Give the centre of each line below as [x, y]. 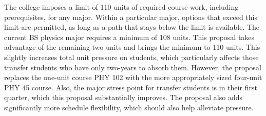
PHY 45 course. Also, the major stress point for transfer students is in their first [131, 87]
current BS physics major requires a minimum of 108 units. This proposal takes [129, 37]
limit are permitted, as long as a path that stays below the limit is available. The [132, 27]
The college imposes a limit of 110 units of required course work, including [121, 7]
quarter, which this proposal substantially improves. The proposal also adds [123, 97]
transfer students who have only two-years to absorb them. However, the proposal [133, 67]
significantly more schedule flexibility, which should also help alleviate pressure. [129, 107]
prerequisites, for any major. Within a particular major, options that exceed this [131, 17]
